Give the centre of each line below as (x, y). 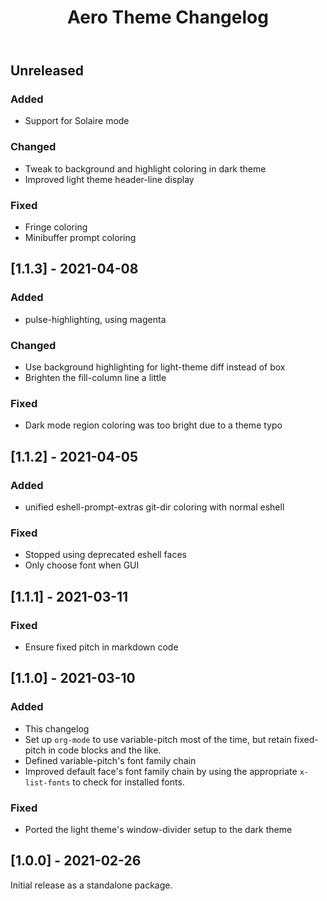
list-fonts (47, 782)
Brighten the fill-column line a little (95, 378)
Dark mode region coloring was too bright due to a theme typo (153, 425)
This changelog (57, 728)
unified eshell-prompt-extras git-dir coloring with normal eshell (154, 507)
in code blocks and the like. (105, 750)
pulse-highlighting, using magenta (95, 319)
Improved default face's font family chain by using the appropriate (161, 771)
